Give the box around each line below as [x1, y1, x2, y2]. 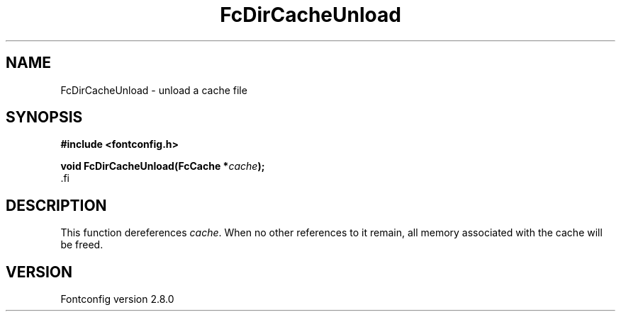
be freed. [60, 238, 103, 251]
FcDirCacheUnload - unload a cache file [60, 83, 247, 96]
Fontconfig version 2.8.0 [60, 293, 174, 306]
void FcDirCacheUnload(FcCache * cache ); [60, 160, 265, 173]
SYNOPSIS [6, 108, 83, 127]
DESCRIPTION [6, 196, 107, 214]
